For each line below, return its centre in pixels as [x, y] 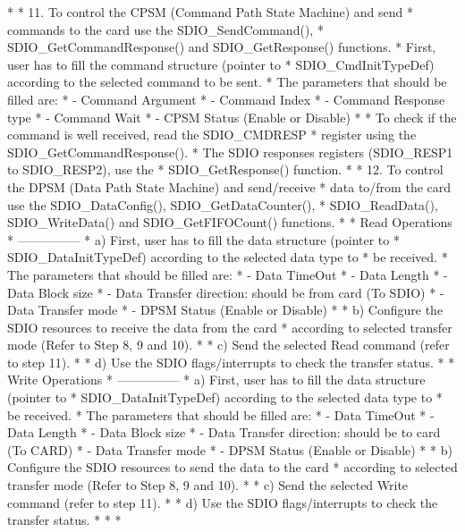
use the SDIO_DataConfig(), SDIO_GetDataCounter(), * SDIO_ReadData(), [223, 204]
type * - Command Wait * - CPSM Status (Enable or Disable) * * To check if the [232, 117]
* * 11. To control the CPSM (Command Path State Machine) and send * [210, 12]
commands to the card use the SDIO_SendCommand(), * [165, 29]
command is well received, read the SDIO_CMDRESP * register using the [212, 135]
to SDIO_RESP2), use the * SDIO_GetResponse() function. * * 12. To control [225, 169]
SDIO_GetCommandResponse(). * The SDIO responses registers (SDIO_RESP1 [230, 152]
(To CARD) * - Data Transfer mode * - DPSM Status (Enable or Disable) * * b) [230, 449]
